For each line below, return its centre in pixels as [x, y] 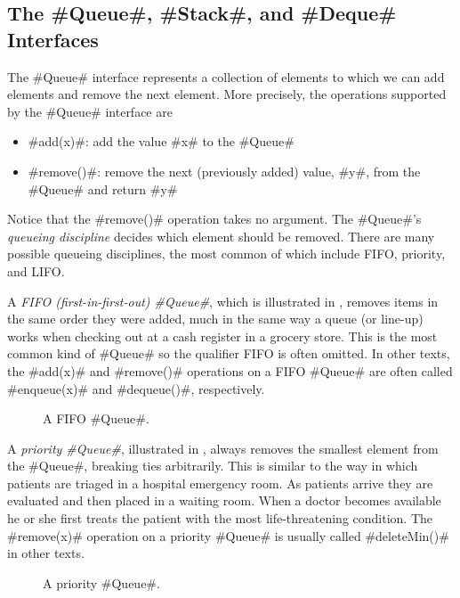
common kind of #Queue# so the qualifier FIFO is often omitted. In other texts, [229, 353]
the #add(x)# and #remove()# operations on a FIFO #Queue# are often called [230, 370]
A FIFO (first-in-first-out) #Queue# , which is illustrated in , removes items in [223, 301]
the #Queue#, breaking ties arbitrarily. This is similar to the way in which [213, 466]
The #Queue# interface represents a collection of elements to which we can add [226, 76]
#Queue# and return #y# [103, 188]
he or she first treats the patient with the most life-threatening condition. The [220, 518]
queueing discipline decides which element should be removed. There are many [221, 236]
